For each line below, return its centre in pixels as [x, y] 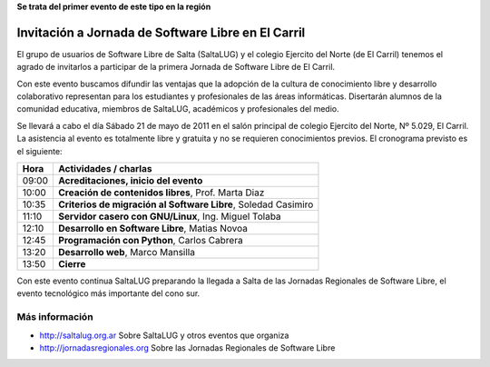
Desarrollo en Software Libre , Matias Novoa [153, 229]
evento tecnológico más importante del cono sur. [108, 293]
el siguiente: [39, 151]
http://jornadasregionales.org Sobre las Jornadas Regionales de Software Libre [187, 347]
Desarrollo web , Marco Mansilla [127, 253]
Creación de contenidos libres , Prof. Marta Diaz [162, 193]
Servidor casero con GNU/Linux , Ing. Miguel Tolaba [170, 216]
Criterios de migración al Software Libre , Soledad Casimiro [186, 204]
